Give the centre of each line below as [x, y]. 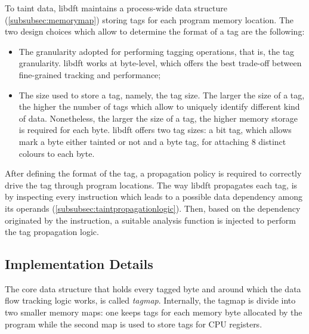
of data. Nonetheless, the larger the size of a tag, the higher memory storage [158, 118]
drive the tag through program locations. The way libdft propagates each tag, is [151, 185]
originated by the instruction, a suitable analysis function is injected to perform [150, 220]
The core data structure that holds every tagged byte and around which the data [153, 288]
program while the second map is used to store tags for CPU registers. [134, 324]
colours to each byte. [57, 153]
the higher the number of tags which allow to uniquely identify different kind [159, 106]
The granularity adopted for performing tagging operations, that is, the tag [157, 51]
